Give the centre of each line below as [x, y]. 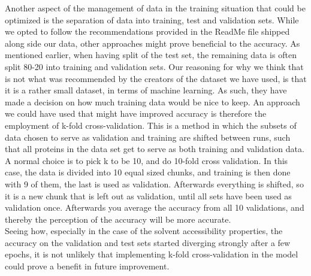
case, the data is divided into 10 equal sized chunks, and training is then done [148, 172]
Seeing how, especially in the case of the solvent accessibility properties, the [144, 231]
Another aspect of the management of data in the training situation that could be [155, 8]
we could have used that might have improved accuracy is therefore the [136, 113]
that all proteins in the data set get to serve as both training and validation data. [155, 149]
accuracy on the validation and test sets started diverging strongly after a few [148, 242]
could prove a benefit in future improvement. [87, 266]
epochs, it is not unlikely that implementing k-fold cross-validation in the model [152, 254]
